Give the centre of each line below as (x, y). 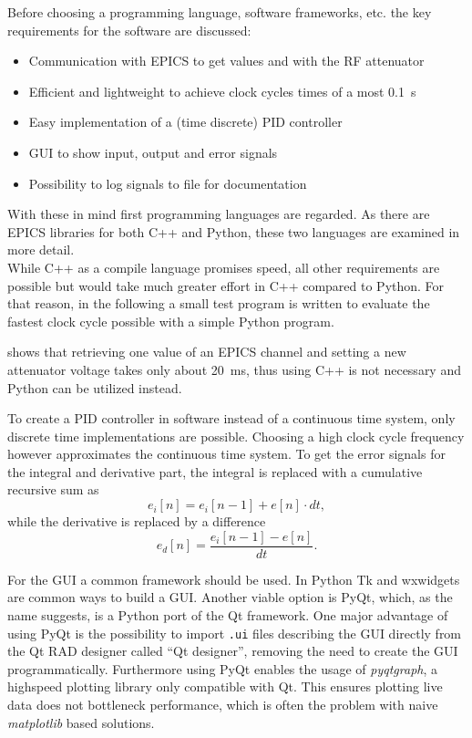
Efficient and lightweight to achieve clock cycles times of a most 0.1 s (222, 91)
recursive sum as (53, 489)
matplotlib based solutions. (81, 722)
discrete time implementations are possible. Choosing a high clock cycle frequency (236, 436)
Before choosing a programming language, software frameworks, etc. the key (220, 12)
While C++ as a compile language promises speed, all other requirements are (224, 267)
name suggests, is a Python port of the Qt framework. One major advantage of (228, 614)
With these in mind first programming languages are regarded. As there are (219, 214)
